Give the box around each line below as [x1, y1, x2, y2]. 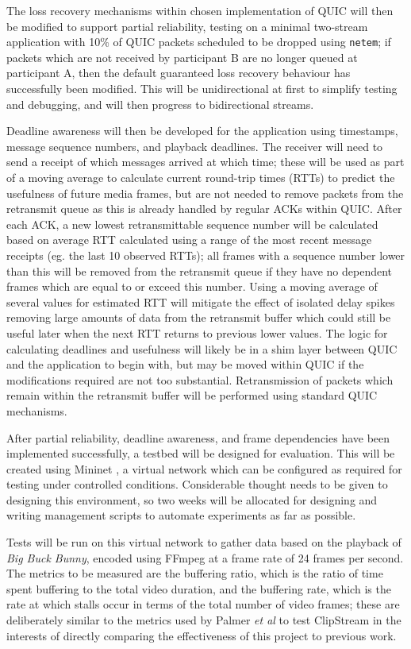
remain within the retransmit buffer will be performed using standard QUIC [6, 387, 378, 404]
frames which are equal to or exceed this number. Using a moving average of [6, 278, 378, 295]
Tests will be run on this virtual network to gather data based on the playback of [6, 534, 401, 550]
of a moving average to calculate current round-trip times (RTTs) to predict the [6, 169, 395, 185]
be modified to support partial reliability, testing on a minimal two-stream [6, 17, 368, 34]
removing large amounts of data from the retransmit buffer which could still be [6, 309, 391, 326]
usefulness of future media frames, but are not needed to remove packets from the [6, 184, 404, 201]
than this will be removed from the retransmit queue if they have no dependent [6, 262, 393, 279]
